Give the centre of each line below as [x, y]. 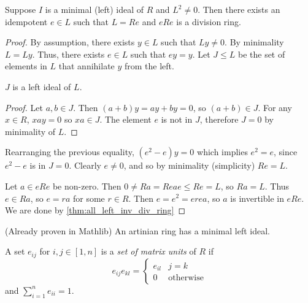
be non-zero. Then [87, 186]
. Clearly [85, 165]
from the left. [149, 66]
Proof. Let [24, 107]
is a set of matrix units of [148, 251]
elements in [26, 66]
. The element [125, 119]
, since [286, 152]
